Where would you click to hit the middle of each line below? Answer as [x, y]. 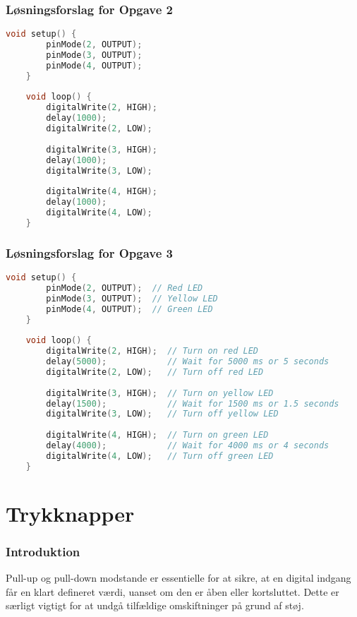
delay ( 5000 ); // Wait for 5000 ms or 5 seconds [188, 362]
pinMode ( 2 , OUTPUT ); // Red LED [125, 288]
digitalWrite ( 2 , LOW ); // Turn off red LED [155, 372]
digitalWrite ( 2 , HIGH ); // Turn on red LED [152, 351]
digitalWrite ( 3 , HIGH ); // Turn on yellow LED [160, 393]
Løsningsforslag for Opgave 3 [89, 252]
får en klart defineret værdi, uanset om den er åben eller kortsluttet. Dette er [173, 591]
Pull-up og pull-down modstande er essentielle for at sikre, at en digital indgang [178, 578]
